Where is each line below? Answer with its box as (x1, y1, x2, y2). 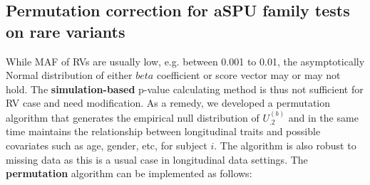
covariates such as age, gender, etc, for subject (6, 137, 207, 152)
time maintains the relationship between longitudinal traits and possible (6, 124, 321, 139)
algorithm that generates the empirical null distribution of (6, 110, 259, 125)
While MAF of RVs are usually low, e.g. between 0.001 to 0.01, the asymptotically (6, 53, 365, 68)
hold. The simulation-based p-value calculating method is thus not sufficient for (6, 81, 364, 96)
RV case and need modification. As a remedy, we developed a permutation (6, 95, 331, 110)
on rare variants (6, 20, 125, 42)
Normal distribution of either (6, 68, 133, 83)
